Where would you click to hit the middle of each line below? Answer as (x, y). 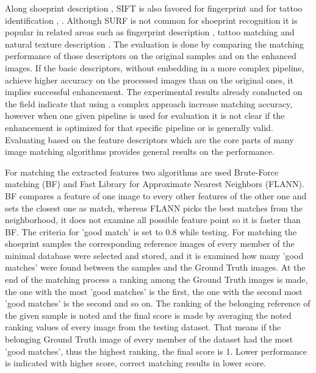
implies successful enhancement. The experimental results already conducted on (154, 92)
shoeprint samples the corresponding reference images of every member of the (150, 243)
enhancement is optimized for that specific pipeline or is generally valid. (139, 127)
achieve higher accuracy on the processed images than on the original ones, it (149, 80)
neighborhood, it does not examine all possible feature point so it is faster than (153, 220)
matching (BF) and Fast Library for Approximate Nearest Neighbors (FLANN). (155, 184)
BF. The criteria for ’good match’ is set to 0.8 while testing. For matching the (151, 231)
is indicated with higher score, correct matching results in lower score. (136, 363)
